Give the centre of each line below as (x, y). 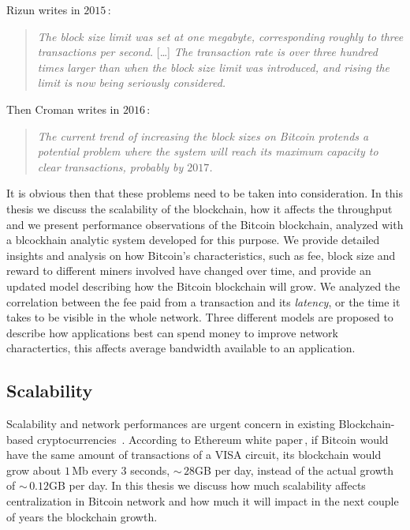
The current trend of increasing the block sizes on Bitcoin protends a (203, 135)
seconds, (150, 470)
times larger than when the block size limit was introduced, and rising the (214, 67)
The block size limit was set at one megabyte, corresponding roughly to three (220, 36)
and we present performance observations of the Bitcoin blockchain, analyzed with (205, 224)
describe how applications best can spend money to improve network (172, 332)
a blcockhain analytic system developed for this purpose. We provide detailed (193, 240)
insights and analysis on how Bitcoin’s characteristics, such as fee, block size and (201, 255)
